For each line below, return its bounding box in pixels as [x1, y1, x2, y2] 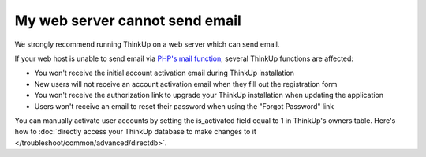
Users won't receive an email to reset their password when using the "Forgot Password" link [34, 101, 334, 110]
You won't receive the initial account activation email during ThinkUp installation [34, 68, 295, 78]
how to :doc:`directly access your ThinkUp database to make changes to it [14, 127, 256, 136]
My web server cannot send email [14, 12, 242, 29]
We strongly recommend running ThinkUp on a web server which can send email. [14, 39, 280, 49]
